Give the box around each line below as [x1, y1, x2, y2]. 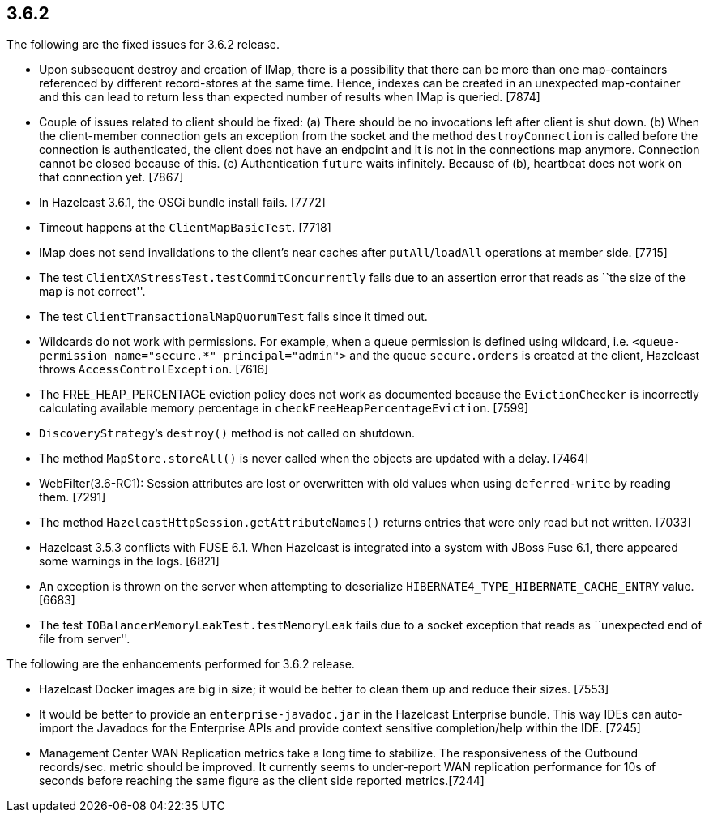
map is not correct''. [39, 284, 146, 299]
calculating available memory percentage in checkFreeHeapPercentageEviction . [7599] [39, 401, 529, 416]
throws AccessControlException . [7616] [39, 362, 269, 377]
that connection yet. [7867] [39, 170, 184, 185]
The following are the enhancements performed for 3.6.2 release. [6, 657, 355, 672]
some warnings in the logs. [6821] [39, 554, 220, 569]
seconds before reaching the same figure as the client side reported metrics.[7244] [39, 774, 485, 788]
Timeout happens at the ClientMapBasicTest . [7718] [39, 220, 331, 235]
